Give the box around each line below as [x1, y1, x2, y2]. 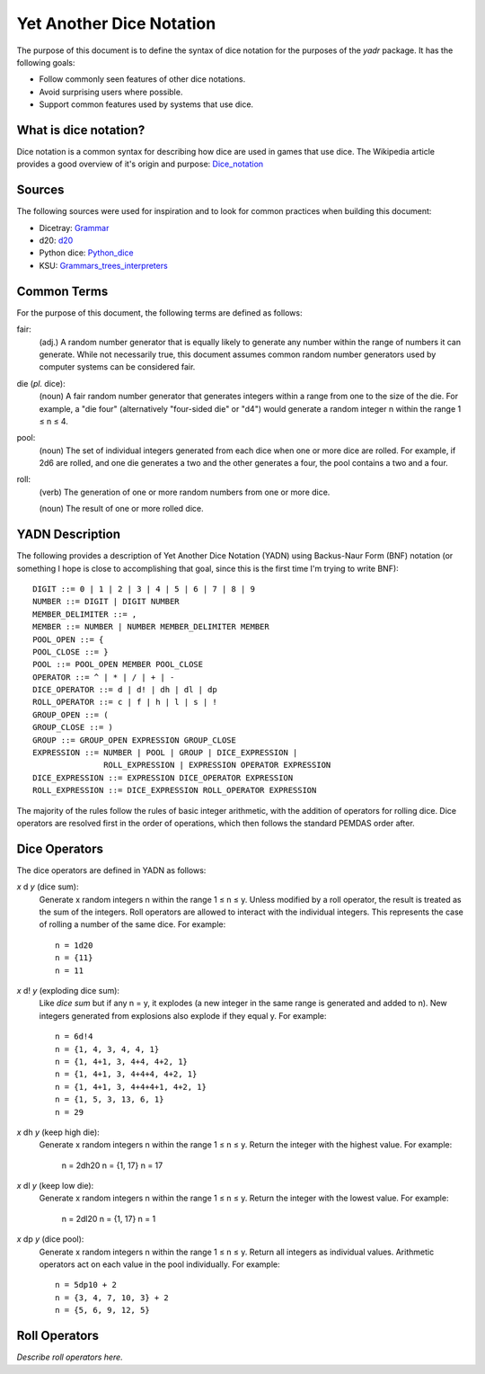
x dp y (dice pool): [16, 1234, 84, 1245]
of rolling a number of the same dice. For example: [39, 919, 226, 930]
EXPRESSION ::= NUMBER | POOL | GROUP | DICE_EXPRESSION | [32, 747, 298, 758]
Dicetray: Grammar [39, 222, 110, 233]
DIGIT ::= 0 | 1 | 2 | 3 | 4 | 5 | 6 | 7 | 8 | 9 [32, 584, 256, 593]
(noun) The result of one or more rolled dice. [39, 504, 204, 514]
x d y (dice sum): [16, 881, 80, 892]
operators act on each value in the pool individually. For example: [39, 1259, 280, 1270]
